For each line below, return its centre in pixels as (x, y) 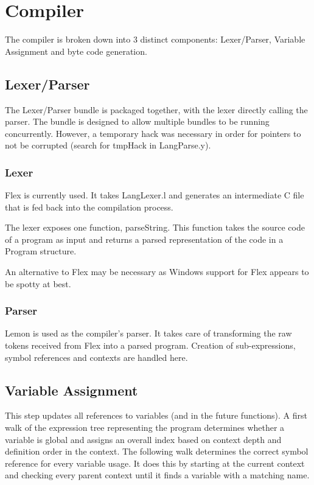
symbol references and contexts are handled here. (96, 357)
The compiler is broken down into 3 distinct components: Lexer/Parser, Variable (155, 39)
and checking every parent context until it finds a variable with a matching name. (157, 475)
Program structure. (41, 251)
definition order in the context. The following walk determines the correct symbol (157, 451)
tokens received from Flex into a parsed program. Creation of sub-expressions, (150, 345)
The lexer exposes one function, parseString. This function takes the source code (155, 227)
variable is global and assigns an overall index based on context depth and (143, 439)
